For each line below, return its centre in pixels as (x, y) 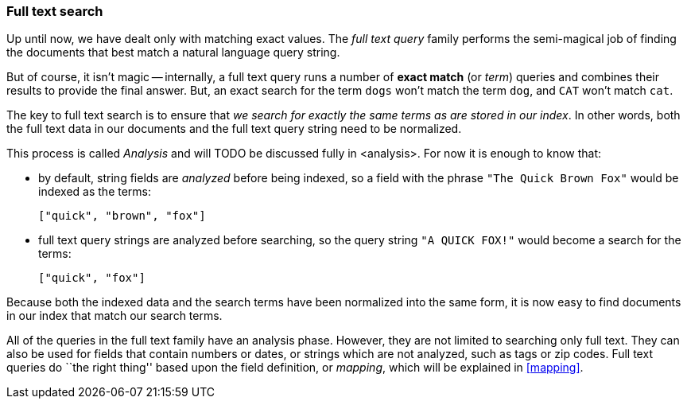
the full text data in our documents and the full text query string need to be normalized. (234, 129)
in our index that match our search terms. (114, 316)
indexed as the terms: (95, 192)
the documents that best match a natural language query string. (173, 53)
